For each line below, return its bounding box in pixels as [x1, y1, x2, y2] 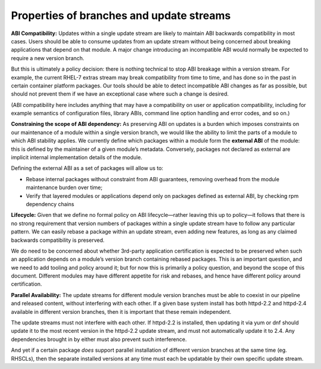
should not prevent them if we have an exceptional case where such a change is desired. [11, 90, 229, 97]
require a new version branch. [11, 54, 84, 62]
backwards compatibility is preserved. [11, 236, 105, 244]
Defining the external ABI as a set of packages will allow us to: [11, 165, 163, 172]
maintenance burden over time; [26, 184, 103, 191]
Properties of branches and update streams [11, 9, 231, 22]
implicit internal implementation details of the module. [11, 154, 143, 161]
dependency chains [26, 200, 74, 207]
